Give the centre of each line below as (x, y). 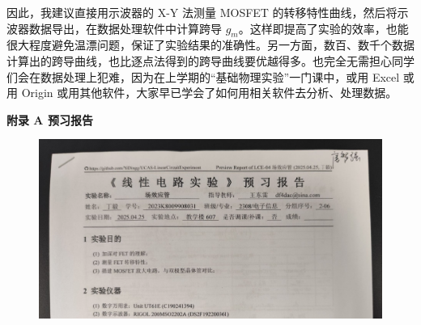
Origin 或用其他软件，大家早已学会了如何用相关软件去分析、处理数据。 (209, 93)
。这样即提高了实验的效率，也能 (323, 28)
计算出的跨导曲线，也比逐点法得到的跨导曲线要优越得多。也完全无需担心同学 (210, 60)
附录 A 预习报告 (50, 119)
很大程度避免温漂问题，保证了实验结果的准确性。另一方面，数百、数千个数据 (210, 45)
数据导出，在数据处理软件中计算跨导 (125, 28)
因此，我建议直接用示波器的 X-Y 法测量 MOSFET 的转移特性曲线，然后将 (202, 12)
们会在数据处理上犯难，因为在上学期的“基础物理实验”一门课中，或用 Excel (203, 76)
